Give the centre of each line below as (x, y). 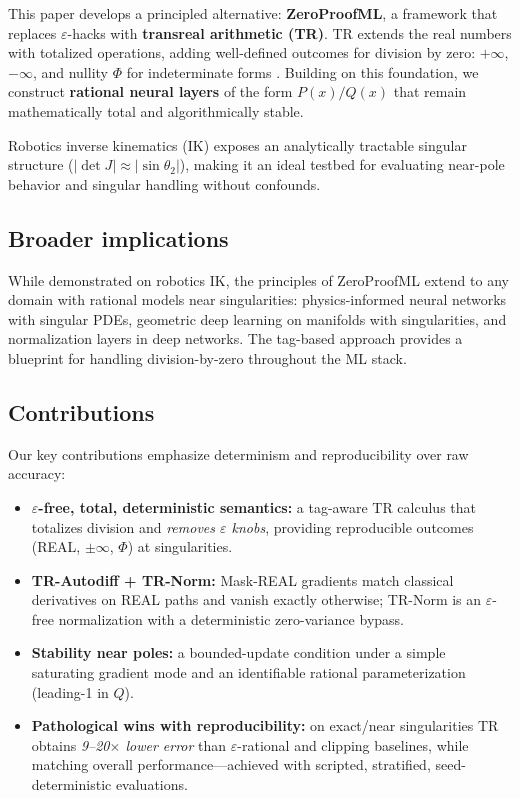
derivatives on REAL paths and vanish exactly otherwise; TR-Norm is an (256, 599)
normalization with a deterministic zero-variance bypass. (231, 618)
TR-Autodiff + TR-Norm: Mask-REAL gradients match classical (242, 579)
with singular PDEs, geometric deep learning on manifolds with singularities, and (257, 318)
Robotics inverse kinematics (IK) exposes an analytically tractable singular (237, 144)
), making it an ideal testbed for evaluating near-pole (342, 164)
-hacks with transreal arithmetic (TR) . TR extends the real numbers (289, 32)
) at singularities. (180, 546)
